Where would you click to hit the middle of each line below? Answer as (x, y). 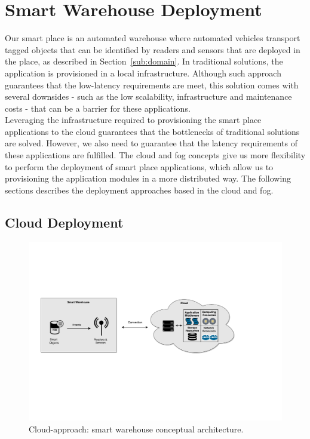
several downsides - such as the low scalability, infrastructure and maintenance (148, 96)
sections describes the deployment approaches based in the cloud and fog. (139, 190)
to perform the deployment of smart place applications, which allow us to (139, 166)
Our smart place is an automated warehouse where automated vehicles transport (153, 38)
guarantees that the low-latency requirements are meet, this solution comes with (152, 85)
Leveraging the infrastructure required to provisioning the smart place (133, 120)
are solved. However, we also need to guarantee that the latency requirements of (151, 143)
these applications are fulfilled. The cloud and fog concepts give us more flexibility (155, 155)
